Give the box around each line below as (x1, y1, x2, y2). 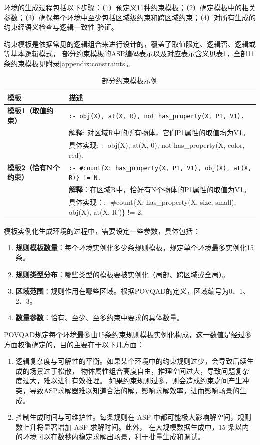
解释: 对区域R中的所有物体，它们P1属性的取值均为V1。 (69, 127, 249, 138)
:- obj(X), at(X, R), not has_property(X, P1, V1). (69, 112, 244, 120)
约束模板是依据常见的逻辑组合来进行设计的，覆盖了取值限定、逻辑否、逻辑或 (4, 38, 256, 49)
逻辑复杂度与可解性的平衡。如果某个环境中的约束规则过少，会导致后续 (15, 356, 247, 366)
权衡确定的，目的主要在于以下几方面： (17, 339, 144, 349)
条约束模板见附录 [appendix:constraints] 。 (4, 58, 134, 68)
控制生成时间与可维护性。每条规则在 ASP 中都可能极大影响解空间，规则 (15, 412, 251, 422)
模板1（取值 (7, 105, 47, 115)
